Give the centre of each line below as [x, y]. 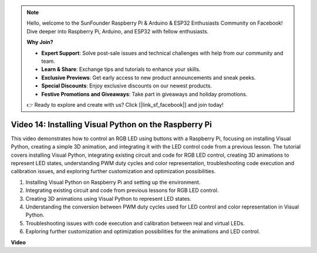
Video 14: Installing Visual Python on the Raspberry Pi [112, 124]
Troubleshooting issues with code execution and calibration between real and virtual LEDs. [135, 223]
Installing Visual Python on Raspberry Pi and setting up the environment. [113, 182]
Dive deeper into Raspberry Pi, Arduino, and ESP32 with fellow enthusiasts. [118, 31]
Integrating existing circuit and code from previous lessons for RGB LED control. [122, 190]
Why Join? [40, 42]
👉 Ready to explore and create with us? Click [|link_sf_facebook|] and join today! [125, 104]
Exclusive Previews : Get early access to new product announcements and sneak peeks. [149, 77]
